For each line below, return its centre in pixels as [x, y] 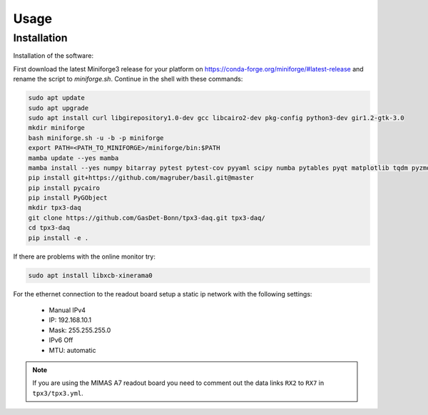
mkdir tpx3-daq [55, 208]
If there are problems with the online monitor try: [85, 256]
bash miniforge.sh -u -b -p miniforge [96, 138]
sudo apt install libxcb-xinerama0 [90, 275]
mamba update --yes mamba [73, 158]
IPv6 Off [61, 340]
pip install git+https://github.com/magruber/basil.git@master [141, 178]
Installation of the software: [53, 56]
